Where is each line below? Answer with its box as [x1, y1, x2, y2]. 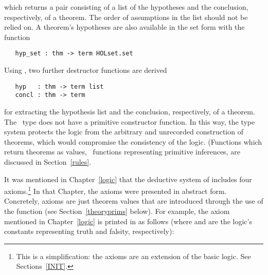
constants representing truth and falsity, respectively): [4, 226, 174, 237]
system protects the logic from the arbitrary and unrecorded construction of [4, 126, 243, 137]
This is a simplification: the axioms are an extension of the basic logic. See [16, 250, 251, 261]
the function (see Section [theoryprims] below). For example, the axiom [4, 205, 230, 216]
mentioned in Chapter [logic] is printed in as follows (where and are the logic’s [4, 215, 252, 226]
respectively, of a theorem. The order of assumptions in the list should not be [4, 11, 248, 22]
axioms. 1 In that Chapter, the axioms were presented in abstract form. [4, 184, 227, 196]
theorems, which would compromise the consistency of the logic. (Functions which [4, 136, 262, 147]
